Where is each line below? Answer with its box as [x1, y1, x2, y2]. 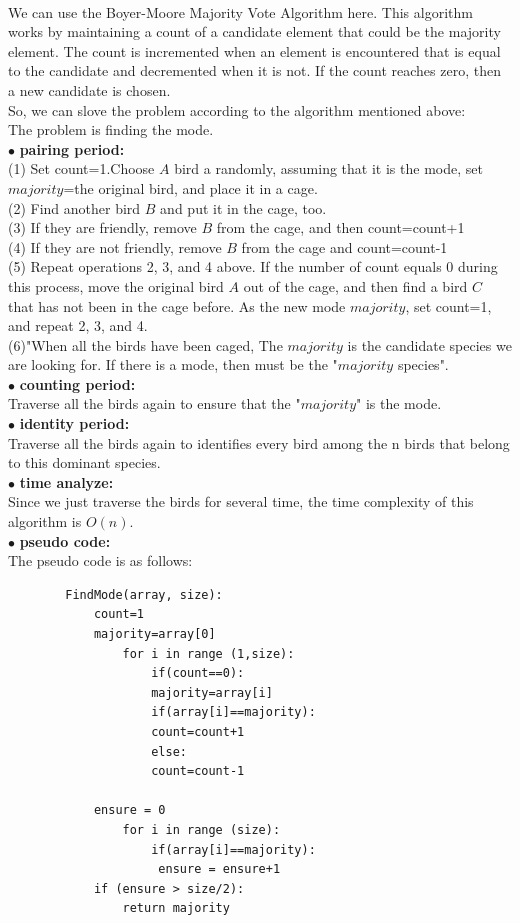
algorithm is [8, 511, 82, 532]
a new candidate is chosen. [8, 79, 171, 100]
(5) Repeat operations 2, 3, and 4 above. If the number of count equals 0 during [8, 256, 498, 277]
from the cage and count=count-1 [241, 236, 448, 257]
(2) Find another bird [8, 197, 141, 218]
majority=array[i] [151, 685, 273, 700]
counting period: [19, 373, 136, 394]
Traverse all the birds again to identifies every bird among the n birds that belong [8, 432, 510, 453]
